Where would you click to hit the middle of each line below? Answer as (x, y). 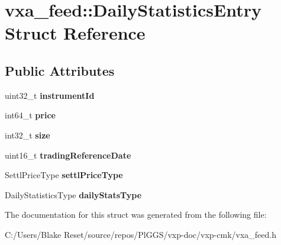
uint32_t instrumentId (50, 95)
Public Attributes (60, 70)
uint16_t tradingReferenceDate (68, 155)
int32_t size (28, 135)
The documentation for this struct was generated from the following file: (136, 215)
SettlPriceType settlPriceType (64, 175)
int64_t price (30, 115)
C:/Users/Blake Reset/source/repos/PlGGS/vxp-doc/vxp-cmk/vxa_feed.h (141, 234)
